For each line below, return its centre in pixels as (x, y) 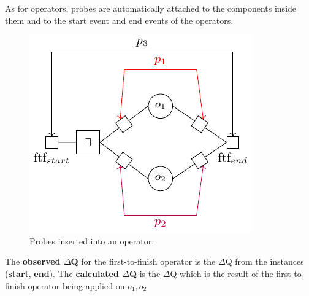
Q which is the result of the (222, 273)
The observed (33, 261)
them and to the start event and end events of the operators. (119, 20)
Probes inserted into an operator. (92, 240)
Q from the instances (265, 261)
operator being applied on (76, 285)
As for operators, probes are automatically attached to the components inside (151, 8)
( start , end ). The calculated (62, 273)
